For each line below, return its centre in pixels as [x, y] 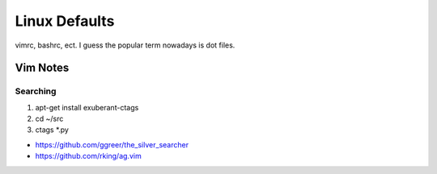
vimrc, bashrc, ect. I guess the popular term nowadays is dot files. [125, 45]
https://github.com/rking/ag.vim [88, 156]
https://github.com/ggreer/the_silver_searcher [112, 144]
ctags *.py [52, 130]
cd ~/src [49, 119]
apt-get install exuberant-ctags [87, 107]
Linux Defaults [65, 21]
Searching [36, 91]
